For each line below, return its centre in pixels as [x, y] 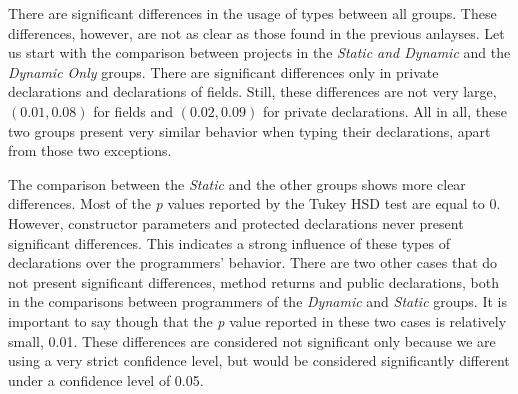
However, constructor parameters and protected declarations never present [236, 222]
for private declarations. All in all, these [384, 110]
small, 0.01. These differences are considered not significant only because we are [252, 340]
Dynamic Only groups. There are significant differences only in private [223, 71]
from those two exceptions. [90, 150]
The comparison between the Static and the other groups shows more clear [237, 183]
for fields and [133, 110]
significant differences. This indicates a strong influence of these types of [229, 242]
